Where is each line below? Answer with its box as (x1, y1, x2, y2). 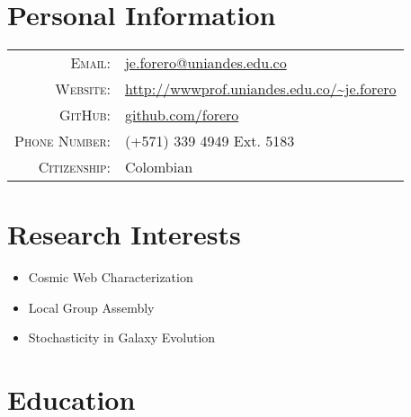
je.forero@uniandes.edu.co (124, 52, 287, 74)
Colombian (124, 156, 193, 178)
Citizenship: (38, 156, 111, 178)
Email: (70, 52, 111, 74)
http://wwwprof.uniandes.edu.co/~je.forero (124, 78, 397, 100)
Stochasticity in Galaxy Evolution (28, 328, 216, 347)
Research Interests (7, 216, 241, 253)
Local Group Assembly (28, 297, 155, 316)
